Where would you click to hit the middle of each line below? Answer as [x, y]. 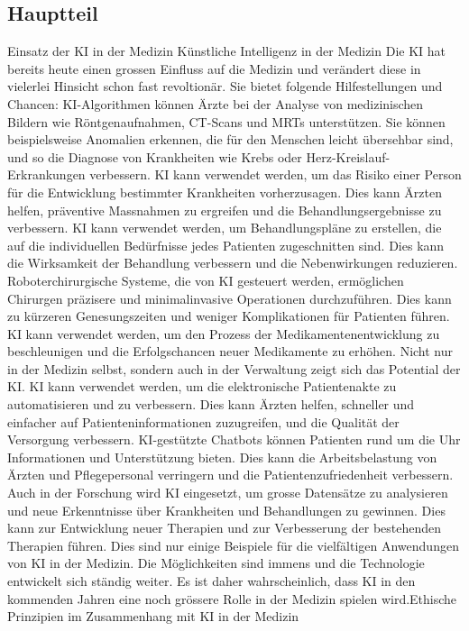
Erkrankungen [46, 174]
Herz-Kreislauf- [348, 156]
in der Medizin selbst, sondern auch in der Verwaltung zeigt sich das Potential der [234, 368]
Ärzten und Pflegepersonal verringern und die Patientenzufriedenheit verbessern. [230, 475]
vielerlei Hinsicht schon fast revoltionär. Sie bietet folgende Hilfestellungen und [225, 86]
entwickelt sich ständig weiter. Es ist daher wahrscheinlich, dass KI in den [212, 581]
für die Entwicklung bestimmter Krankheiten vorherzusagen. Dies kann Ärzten [225, 192]
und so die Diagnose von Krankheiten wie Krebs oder [155, 156]
